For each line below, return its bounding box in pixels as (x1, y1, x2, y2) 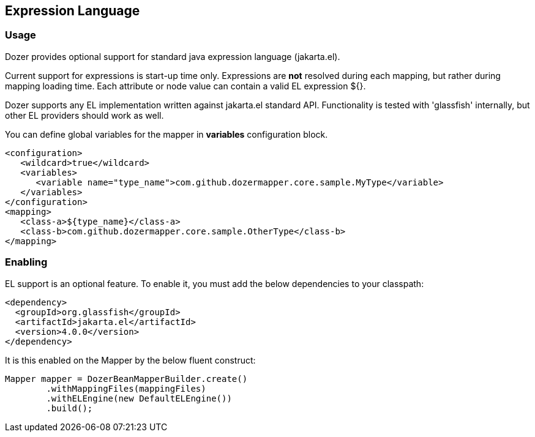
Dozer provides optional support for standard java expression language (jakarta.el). (5, 51, 340, 62)
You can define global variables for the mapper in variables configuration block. (5, 129, 328, 140)
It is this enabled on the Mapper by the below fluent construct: (5, 354, 256, 365)
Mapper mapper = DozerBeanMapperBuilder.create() (5, 373, 248, 384)
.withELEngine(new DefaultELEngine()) (46, 393, 232, 403)
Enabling (5, 256, 48, 269)
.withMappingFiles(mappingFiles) (46, 383, 206, 394)
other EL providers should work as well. (5, 110, 164, 121)
